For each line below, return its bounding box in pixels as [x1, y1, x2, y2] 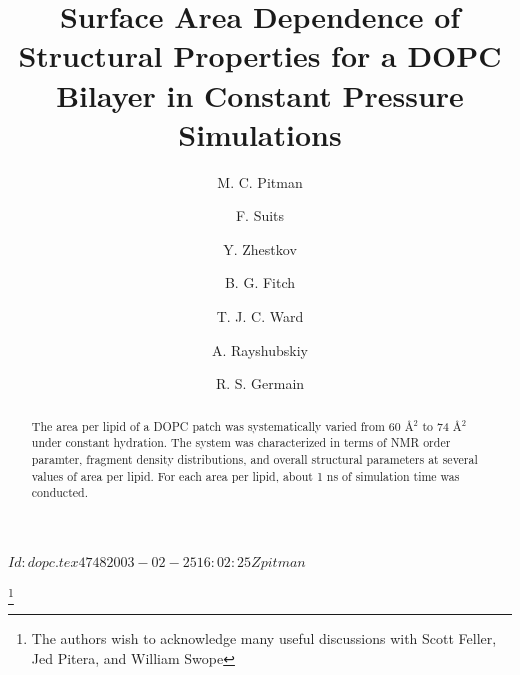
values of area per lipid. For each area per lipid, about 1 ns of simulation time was [31, 467, 460, 484]
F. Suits [235, 205, 285, 226]
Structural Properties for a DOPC [18, 35, 502, 76]
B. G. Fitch [224, 272, 296, 293]
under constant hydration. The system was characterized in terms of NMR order [31, 434, 451, 451]
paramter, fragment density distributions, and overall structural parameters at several [31, 450, 478, 467]
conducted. [31, 484, 88, 501]
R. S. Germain [215, 373, 305, 394]
